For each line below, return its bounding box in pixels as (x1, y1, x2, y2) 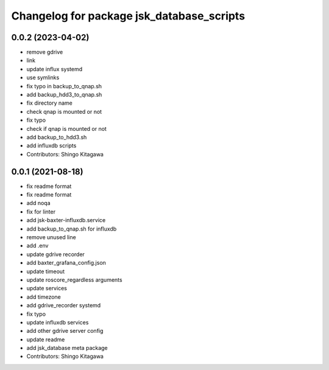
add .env (26, 242, 49, 250)
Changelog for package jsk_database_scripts (11, 9, 246, 23)
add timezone (26, 293, 61, 301)
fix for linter (26, 208, 56, 215)
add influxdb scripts (26, 142, 77, 149)
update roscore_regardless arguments (26, 276, 122, 283)
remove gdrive (26, 49, 63, 56)
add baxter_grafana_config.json (26, 259, 107, 267)
